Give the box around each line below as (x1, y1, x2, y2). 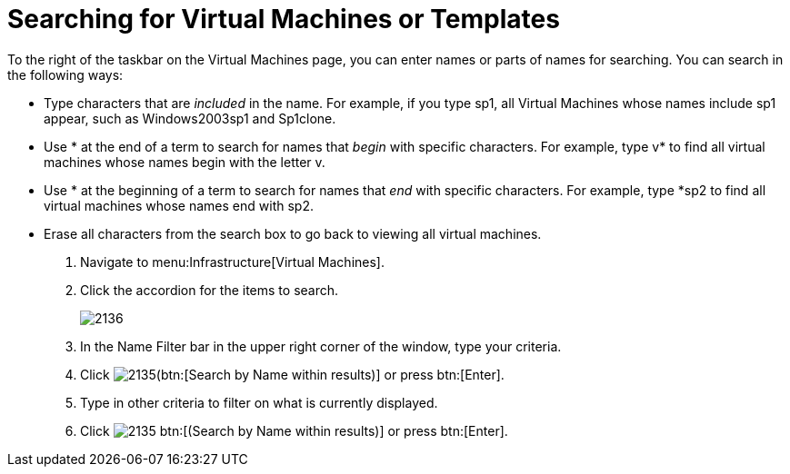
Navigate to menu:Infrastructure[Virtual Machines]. (80, 253, 385, 270)
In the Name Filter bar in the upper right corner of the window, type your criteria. (80, 338, 562, 354)
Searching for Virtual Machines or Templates (7, 4, 560, 35)
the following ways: (7, 66, 124, 83)
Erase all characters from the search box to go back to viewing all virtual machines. (44, 225, 542, 242)
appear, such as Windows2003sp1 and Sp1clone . (44, 110, 336, 126)
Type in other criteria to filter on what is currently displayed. (80, 394, 438, 410)
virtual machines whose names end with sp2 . (44, 197, 314, 213)
